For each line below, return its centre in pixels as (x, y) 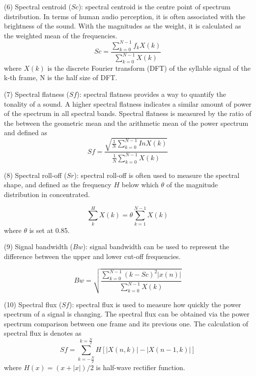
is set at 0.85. (49, 230)
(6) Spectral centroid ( (38, 6)
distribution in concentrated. (47, 194)
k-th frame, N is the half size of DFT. (61, 77)
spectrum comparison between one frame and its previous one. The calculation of (126, 323)
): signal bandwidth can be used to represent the (156, 246)
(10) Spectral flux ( (33, 304)
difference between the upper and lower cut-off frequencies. (92, 256)
